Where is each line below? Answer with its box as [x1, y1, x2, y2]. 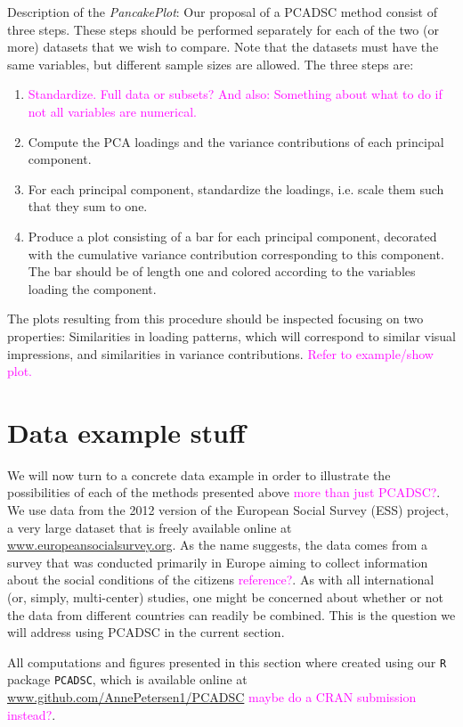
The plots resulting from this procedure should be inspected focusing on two [7, 309, 424, 328]
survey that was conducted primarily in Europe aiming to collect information [7, 552, 428, 571]
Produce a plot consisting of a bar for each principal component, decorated [28, 226, 437, 245]
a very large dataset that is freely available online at [7, 518, 292, 536]
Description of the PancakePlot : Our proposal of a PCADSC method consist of [7, 3, 437, 20]
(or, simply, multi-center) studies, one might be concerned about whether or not [7, 587, 444, 606]
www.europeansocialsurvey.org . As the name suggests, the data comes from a [7, 535, 427, 554]
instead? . [7, 705, 56, 723]
